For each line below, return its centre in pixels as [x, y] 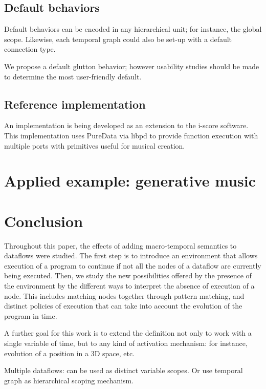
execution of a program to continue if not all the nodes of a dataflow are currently [133, 265]
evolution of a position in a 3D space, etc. [70, 353]
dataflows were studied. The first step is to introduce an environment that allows [131, 255]
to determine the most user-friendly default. [73, 76]
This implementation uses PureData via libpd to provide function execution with [131, 135]
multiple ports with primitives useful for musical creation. [95, 145]
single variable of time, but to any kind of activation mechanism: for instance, [126, 343]
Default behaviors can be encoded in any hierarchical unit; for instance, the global [133, 29]
